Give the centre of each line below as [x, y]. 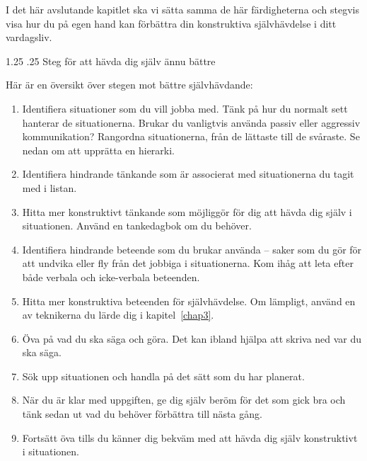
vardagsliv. [29, 37]
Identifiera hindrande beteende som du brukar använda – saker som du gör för [192, 249]
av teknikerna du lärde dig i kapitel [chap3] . [118, 315]
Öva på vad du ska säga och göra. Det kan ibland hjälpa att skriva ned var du [192, 338]
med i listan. [49, 187]
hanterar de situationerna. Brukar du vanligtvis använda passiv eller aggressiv [191, 122]
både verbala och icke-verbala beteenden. [111, 277]
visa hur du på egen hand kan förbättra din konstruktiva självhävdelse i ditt [171, 23]
